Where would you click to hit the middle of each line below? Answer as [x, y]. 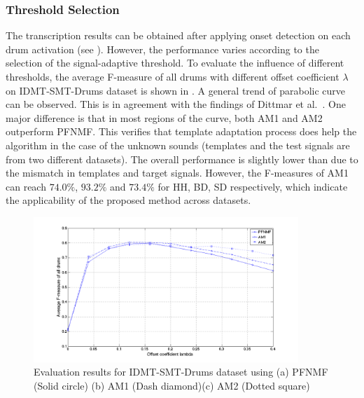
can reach [26, 186]
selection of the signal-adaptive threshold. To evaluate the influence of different [175, 63]
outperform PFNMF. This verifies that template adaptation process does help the [181, 131]
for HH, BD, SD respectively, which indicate [253, 186]
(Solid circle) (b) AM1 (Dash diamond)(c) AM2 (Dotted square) [172, 385]
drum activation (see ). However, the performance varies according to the [162, 49]
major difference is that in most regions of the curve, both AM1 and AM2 [164, 117]
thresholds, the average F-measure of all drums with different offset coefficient [173, 76]
